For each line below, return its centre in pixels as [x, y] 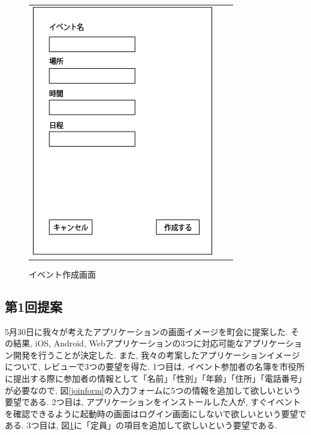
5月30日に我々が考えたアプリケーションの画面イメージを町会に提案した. [147, 331]
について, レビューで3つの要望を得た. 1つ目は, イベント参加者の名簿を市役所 [155, 366]
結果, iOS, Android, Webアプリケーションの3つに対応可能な [128, 343]
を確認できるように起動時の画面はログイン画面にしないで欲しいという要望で [156, 413]
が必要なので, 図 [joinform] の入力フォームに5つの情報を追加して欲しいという [153, 390]
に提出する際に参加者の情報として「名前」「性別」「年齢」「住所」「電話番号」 [156, 378]
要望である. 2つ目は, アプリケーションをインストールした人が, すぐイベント [153, 402]
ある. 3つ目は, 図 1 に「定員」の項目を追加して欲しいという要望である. [141, 425]
